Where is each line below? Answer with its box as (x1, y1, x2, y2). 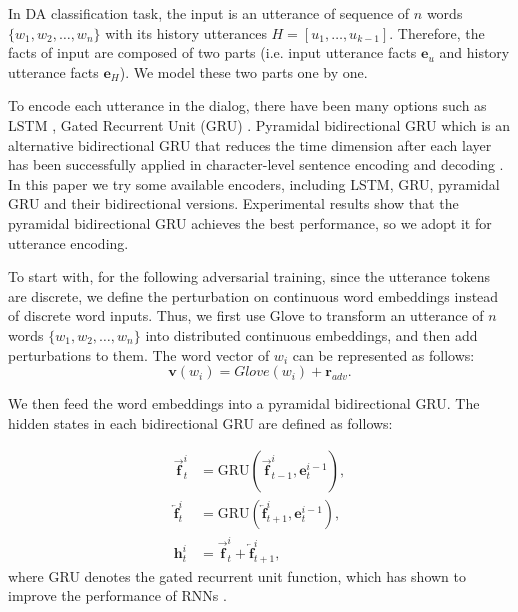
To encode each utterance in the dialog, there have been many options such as (8, 95, 487, 116)
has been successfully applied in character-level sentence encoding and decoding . (8, 154, 504, 175)
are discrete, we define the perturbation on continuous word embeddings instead (8, 285, 499, 306)
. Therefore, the (389, 22, 485, 43)
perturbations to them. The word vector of (8, 344, 270, 365)
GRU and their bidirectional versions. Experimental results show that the (8, 193, 459, 214)
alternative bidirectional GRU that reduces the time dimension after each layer (8, 134, 492, 155)
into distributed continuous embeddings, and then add (145, 324, 478, 345)
